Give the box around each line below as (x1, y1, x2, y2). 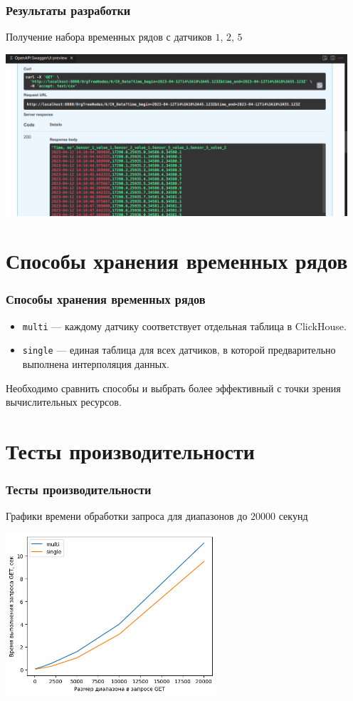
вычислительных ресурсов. (6, 394, 122, 409)
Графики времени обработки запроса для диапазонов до (6, 508, 248, 523)
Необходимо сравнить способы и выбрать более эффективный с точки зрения (6, 380, 341, 395)
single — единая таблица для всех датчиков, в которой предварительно (22, 342, 336, 357)
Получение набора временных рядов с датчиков (6, 29, 212, 44)
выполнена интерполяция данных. (22, 357, 169, 372)
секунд (278, 508, 308, 523)
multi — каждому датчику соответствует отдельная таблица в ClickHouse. (22, 318, 347, 333)
